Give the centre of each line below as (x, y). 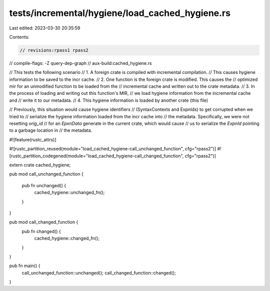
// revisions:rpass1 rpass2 (54, 50)
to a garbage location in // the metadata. (51, 130)
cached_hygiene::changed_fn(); (67, 238)
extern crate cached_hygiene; (40, 165)
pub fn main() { (25, 266)
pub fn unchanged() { (44, 185)
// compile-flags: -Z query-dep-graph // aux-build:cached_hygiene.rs (80, 63)
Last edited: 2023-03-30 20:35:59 (45, 28)
